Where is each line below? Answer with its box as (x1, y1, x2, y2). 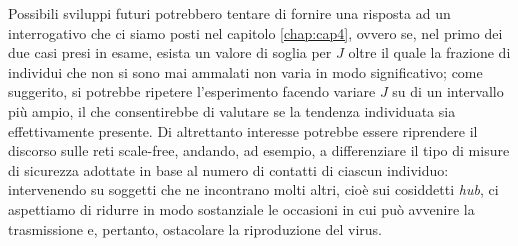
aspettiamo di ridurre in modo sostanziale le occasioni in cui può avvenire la (8, 198, 475, 219)
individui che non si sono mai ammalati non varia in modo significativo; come (8, 61, 483, 82)
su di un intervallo (392, 81, 504, 102)
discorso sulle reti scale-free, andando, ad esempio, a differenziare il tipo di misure (8, 140, 510, 161)
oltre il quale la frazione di (348, 42, 511, 63)
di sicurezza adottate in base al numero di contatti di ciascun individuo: (8, 159, 449, 180)
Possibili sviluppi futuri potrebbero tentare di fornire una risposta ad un (8, 3, 451, 23)
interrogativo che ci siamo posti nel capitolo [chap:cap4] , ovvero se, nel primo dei (8, 22, 503, 43)
